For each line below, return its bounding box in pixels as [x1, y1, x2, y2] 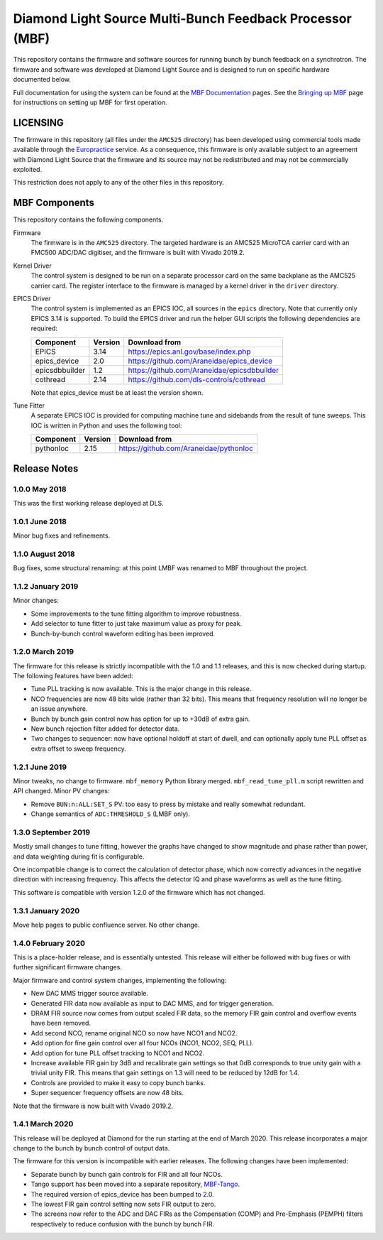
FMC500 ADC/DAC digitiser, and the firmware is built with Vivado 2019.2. [30, 249, 245, 257]
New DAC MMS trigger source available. [30, 989, 149, 998]
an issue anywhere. [30, 705, 88, 713]
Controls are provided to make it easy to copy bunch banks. [30, 1078, 206, 1087]
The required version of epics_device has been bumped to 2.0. [30, 1190, 214, 1198]
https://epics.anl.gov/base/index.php [128, 347, 251, 357]
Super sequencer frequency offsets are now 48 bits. [30, 1089, 184, 1097]
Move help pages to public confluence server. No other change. [13, 920, 200, 929]
